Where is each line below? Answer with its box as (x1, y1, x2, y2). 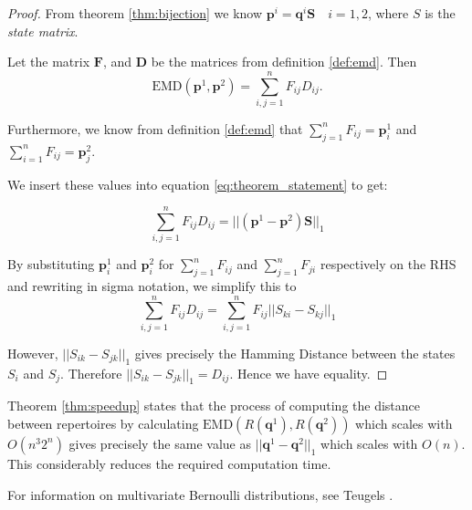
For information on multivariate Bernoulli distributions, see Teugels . (7, 484, 393, 504)
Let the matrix (7, 52, 90, 71)
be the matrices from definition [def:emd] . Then (151, 52, 417, 71)
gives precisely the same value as (68, 433, 251, 453)
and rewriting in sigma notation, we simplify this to (7, 276, 297, 296)
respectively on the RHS (320, 255, 456, 274)
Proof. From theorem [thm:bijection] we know (7, 4, 263, 22)
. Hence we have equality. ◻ (229, 363, 388, 382)
